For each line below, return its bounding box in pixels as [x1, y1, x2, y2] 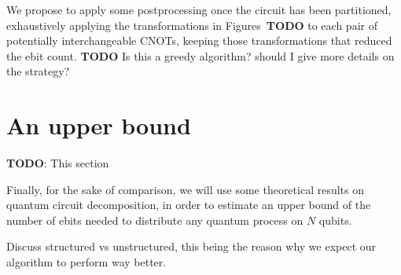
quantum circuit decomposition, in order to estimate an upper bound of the [6, 196, 371, 213]
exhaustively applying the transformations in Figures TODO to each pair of [6, 16, 377, 33]
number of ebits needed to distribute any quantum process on [6, 211, 304, 228]
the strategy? [6, 63, 70, 79]
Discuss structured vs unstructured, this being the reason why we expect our [6, 238, 377, 255]
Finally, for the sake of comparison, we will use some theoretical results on [6, 181, 364, 197]
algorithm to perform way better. [6, 254, 167, 270]
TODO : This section [6, 155, 109, 171]
